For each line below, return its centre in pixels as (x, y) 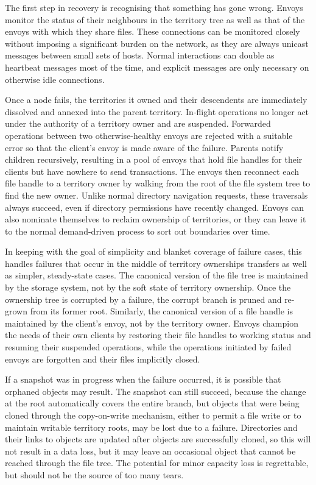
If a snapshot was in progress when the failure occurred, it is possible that (143, 379)
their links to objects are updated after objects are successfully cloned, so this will (158, 439)
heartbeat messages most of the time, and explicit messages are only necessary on (157, 67)
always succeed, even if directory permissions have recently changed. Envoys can (155, 207)
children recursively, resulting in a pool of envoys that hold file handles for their (154, 159)
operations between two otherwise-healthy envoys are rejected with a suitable (149, 135)
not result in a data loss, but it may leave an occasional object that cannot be (150, 451)
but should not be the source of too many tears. (94, 474)
